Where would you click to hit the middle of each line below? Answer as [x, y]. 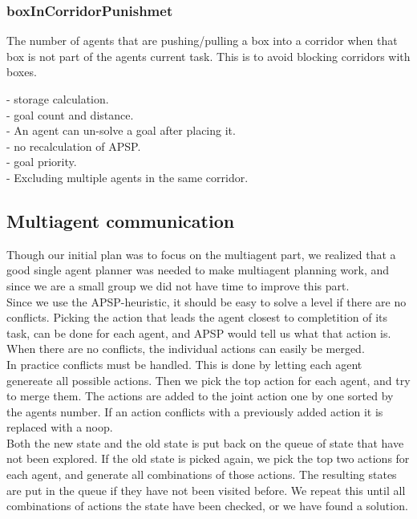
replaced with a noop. [60, 427]
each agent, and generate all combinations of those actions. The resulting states [202, 474]
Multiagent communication [121, 220]
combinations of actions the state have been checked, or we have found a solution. [207, 506]
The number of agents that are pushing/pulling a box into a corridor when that [202, 41]
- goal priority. [42, 162]
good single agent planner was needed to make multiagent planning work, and [198, 270]
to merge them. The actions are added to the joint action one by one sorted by [200, 396]
